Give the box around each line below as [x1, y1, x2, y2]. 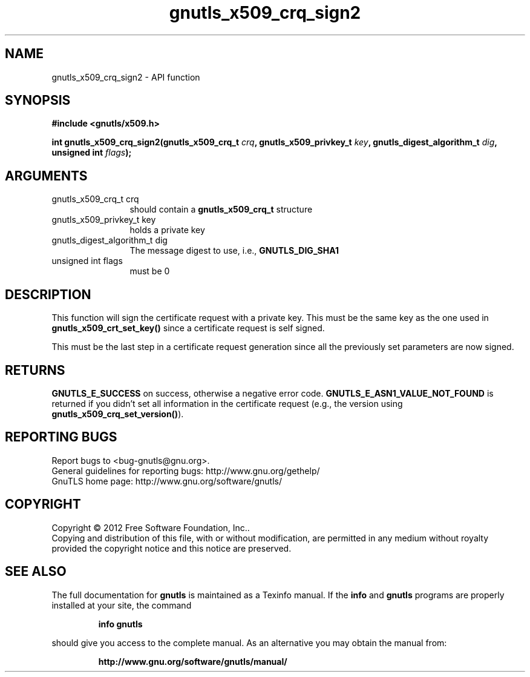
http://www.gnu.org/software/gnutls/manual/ [98, 656, 287, 667]
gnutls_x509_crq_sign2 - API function [51, 71, 200, 82]
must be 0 [129, 266, 170, 277]
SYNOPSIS [5, 93, 71, 108]
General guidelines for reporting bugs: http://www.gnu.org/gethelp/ [51, 465, 320, 476]
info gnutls [98, 618, 143, 629]
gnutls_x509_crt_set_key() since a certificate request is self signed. [51, 323, 325, 334]
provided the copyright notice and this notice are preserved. [51, 543, 292, 553]
